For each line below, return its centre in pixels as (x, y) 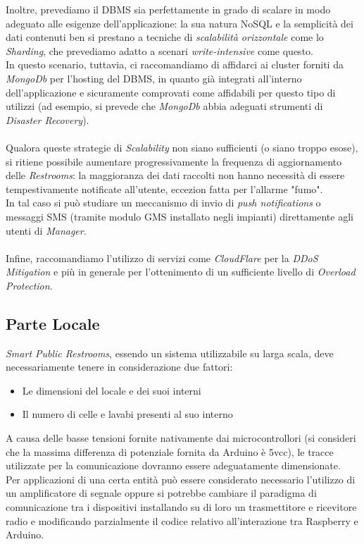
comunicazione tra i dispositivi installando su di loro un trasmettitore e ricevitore (181, 507)
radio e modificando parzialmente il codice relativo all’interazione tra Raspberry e (182, 520)
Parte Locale (53, 323)
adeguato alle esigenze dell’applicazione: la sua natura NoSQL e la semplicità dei (180, 23)
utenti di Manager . (46, 230)
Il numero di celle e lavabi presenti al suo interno (127, 414)
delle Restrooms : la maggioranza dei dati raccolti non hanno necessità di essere (175, 175)
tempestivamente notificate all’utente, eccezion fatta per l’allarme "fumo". (164, 188)
